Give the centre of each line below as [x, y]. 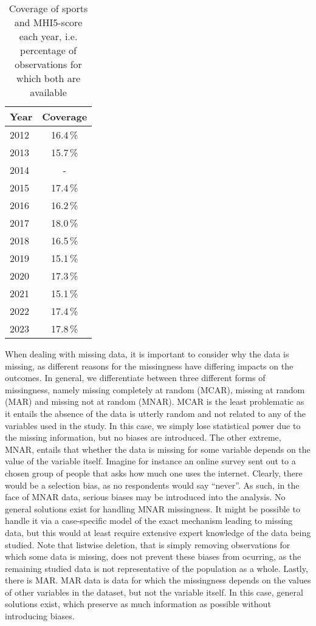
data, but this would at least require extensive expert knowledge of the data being [158, 532]
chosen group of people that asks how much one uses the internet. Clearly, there [154, 473]
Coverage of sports [48, 8]
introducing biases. [40, 616]
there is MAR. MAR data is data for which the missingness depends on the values [158, 580]
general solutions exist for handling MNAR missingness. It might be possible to [153, 508]
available [48, 92]
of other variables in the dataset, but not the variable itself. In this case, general [154, 592]
